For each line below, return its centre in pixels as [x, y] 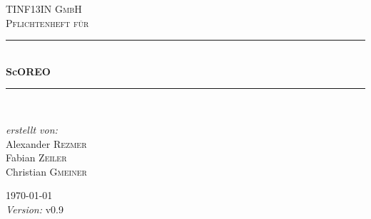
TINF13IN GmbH [44, 9]
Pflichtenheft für [47, 22]
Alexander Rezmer [46, 143]
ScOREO [28, 71]
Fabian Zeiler [36, 157]
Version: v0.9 [35, 209]
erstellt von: [32, 129]
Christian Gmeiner [46, 171]
